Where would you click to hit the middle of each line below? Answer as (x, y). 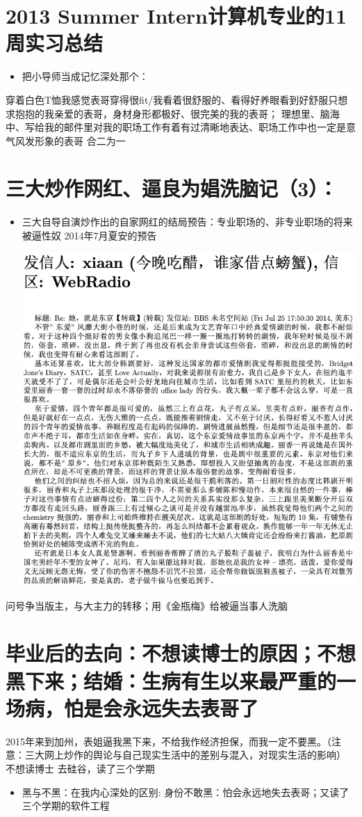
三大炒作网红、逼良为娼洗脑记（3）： (172, 188)
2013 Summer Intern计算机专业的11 (176, 16)
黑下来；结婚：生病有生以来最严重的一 (181, 680)
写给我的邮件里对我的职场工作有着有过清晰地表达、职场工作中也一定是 (185, 127)
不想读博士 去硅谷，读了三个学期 (80, 768)
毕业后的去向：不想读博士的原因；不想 (181, 653)
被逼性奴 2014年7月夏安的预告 (89, 235)
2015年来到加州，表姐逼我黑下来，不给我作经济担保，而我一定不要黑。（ (168, 741)
